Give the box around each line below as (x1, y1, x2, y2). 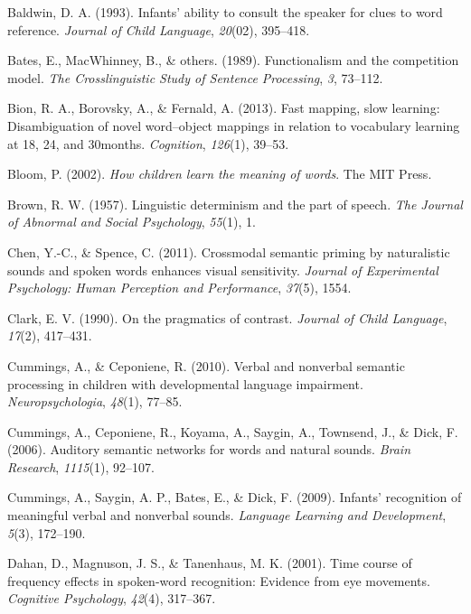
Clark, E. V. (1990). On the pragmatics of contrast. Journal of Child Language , (7, 308, 447, 327)
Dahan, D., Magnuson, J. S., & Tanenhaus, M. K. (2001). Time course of (7, 554, 412, 572)
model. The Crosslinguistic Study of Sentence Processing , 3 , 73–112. (7, 68, 383, 87)
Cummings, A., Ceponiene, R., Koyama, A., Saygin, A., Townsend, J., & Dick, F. (7, 422, 458, 441)
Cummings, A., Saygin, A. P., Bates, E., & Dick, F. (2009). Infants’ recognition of (7, 488, 462, 507)
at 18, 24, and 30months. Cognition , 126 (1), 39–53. (7, 134, 289, 153)
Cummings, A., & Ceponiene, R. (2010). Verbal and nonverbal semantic (7, 356, 405, 375)
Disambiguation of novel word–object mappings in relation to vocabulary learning (7, 116, 460, 135)
